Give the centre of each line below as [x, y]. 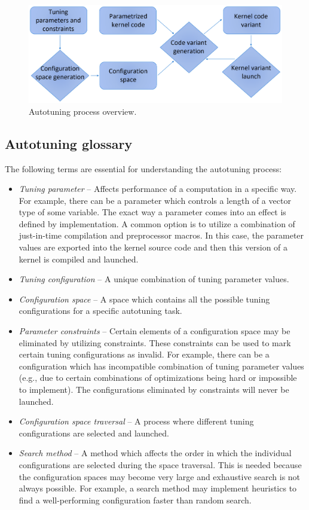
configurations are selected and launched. [94, 433]
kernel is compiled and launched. [79, 259]
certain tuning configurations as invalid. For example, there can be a [144, 354]
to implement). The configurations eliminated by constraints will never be [154, 390]
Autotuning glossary [69, 143]
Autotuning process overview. [83, 111]
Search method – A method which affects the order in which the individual [155, 453]
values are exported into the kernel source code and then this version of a [153, 247]
